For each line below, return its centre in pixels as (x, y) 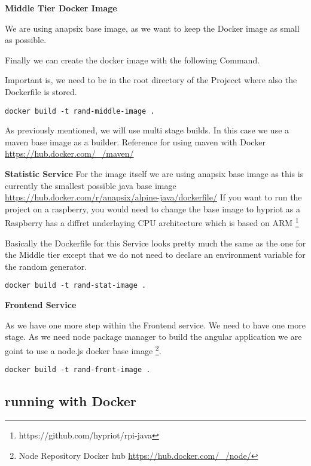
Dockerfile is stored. (41, 91)
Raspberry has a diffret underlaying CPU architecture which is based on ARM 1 (152, 222)
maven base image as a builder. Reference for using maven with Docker (135, 141)
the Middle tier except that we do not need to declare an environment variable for (155, 255)
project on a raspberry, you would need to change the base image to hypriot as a (153, 208)
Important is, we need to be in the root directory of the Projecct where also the (151, 80)
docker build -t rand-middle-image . (80, 111)
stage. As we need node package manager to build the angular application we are (153, 336)
